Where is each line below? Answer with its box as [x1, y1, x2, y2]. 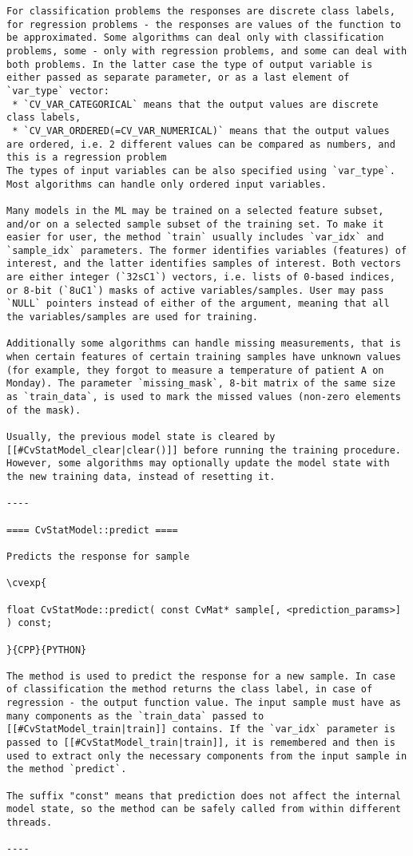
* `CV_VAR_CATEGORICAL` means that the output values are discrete [12, 98, 379, 110]
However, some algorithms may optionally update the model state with [6, 458, 390, 470]
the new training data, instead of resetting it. [6, 470, 276, 482]
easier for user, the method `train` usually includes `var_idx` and [6, 232, 384, 244]
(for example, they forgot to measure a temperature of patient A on [6, 364, 384, 376]
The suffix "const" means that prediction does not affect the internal [6, 790, 401, 802]
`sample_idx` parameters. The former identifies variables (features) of [6, 244, 407, 256]
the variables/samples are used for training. [6, 311, 258, 323]
